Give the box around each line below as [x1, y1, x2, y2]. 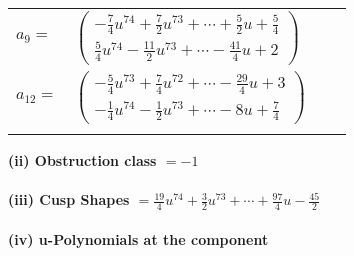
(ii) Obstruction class [8, 149, 157, 170]
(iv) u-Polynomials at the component [8, 228, 269, 249]
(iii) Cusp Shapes [8, 189, 130, 210]
